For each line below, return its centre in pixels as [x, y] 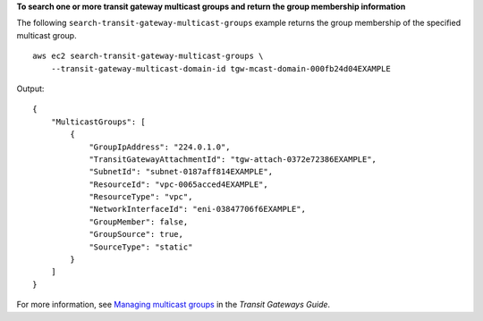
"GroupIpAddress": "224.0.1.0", [160, 147]
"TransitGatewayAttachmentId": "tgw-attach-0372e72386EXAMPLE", [233, 159]
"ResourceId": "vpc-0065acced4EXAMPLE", [178, 184]
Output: [30, 89]
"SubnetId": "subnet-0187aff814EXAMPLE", [181, 172]
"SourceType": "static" [141, 247]
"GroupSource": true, [136, 234]
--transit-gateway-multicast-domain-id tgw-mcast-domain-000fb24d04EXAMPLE [220, 68]
